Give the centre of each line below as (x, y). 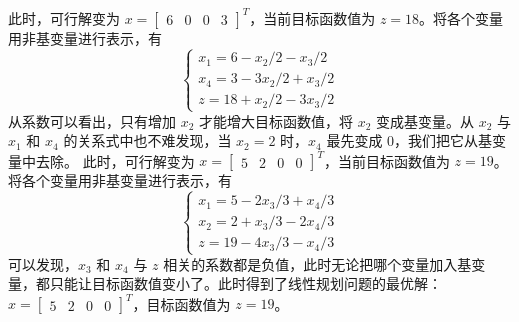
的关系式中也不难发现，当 (147, 140)
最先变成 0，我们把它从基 (409, 140)
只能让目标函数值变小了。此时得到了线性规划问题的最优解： (245, 283)
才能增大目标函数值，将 (276, 120)
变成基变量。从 (425, 120)
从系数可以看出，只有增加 (92, 120)
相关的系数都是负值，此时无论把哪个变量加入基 (317, 263)
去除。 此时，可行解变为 (115, 160)
